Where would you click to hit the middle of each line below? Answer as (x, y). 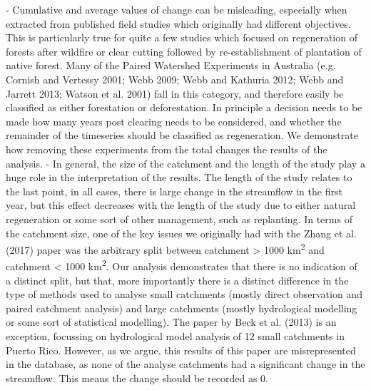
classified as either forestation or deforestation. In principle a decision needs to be (184, 107)
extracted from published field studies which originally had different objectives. (178, 23)
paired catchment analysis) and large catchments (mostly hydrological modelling (182, 308)
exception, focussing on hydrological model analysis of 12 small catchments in (175, 335)
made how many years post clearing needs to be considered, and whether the (174, 121)
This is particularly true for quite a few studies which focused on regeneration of (182, 37)
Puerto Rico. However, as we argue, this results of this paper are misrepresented (181, 350)
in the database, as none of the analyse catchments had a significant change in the (185, 364)
